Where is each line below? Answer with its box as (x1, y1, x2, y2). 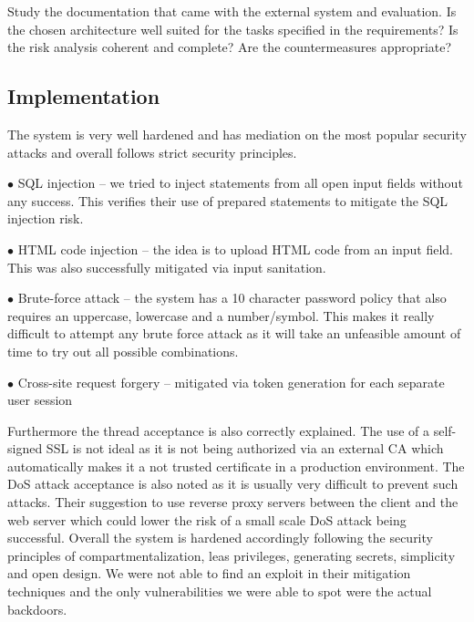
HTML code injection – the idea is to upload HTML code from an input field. (17, 239, 453, 258)
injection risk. (7, 209, 84, 228)
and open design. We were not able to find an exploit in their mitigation (7, 564, 411, 583)
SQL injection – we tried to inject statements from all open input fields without (17, 173, 463, 192)
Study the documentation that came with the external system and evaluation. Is (7, 2, 457, 20)
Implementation (7, 82, 160, 110)
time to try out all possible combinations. (7, 341, 239, 360)
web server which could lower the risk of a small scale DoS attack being (7, 510, 407, 529)
